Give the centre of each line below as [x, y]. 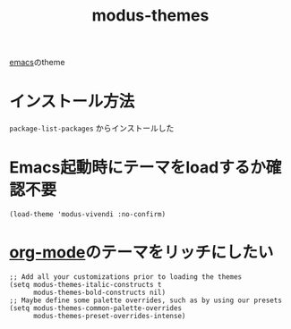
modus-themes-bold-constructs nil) [99, 292]
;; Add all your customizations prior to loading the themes [126, 277]
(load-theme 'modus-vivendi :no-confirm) [88, 215]
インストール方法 [72, 101]
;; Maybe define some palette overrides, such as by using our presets [145, 300]
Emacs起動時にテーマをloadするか [137, 168]
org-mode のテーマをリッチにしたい [141, 253]
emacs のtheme [37, 63]
